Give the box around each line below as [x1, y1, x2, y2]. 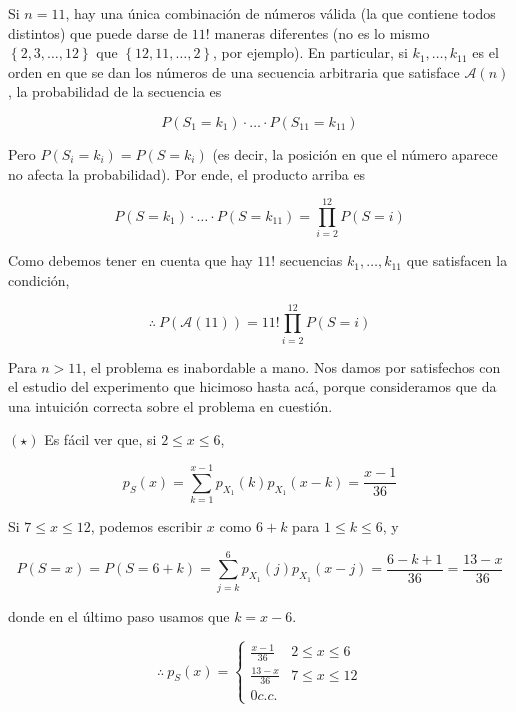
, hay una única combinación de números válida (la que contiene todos [65, 3, 496, 23]
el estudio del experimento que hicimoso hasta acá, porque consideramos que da [8, 376, 497, 397]
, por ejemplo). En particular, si [213, 42, 408, 63]
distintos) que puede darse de [8, 22, 188, 43]
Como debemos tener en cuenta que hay [8, 250, 253, 271]
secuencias [279, 250, 343, 271]
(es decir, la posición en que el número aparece [212, 143, 498, 164]
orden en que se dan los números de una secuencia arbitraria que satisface [8, 61, 460, 82]
